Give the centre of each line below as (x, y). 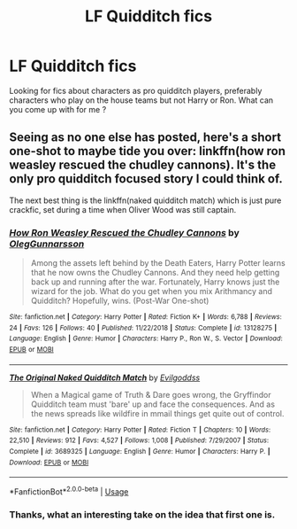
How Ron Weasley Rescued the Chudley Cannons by (125, 232)
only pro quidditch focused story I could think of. (146, 179)
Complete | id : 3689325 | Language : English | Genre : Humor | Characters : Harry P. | (140, 451)
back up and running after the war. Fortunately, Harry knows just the (155, 282)
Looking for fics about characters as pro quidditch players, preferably (136, 90)
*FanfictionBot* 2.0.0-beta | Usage (69, 491)
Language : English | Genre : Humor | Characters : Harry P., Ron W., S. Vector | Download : (146, 338)
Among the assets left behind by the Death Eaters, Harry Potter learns (158, 263)
